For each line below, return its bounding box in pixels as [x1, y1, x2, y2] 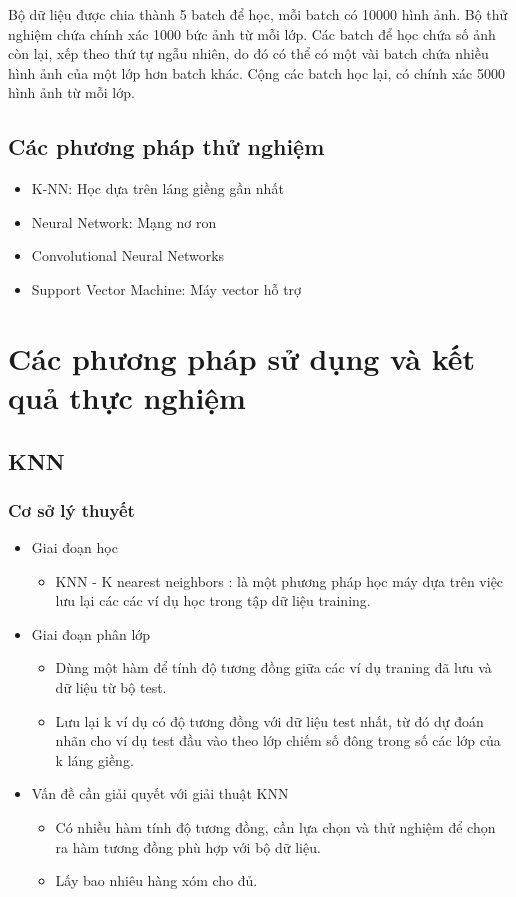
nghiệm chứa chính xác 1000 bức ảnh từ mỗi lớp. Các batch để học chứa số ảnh [8, 23, 496, 44]
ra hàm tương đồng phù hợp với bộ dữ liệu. [55, 836, 321, 857]
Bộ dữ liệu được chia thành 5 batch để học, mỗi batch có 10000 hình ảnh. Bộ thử [8, 4, 508, 24]
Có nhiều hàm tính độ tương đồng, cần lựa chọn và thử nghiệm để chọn [55, 817, 496, 838]
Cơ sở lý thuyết [8, 497, 135, 522]
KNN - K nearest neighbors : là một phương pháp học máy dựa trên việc [55, 570, 504, 591]
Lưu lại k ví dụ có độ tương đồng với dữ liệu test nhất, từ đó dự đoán [55, 710, 484, 731]
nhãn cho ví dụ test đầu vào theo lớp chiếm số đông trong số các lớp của [55, 730, 501, 751]
